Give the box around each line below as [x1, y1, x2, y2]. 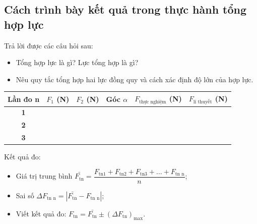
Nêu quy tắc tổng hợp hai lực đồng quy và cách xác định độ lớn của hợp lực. [16, 74, 253, 84]
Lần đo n [8, 93, 40, 104]
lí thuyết [193, 99, 212, 105]
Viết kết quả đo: [16, 208, 67, 218]
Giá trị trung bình [16, 171, 73, 181]
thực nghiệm [139, 99, 166, 104]
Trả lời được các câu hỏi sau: [4, 40, 93, 50]
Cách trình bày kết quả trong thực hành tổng [4, 2, 247, 17]
